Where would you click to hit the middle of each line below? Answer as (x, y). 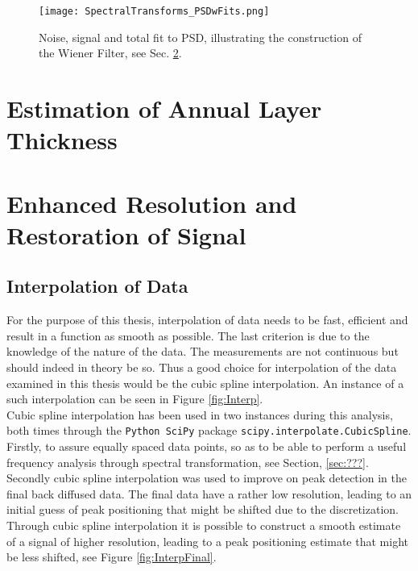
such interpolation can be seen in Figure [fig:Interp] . (135, 399)
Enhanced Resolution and (152, 203)
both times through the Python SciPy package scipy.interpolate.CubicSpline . (209, 430)
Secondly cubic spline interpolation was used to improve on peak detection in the (207, 478)
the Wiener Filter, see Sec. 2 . (110, 53)
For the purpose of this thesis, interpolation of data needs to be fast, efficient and (207, 320)
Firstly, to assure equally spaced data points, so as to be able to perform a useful (207, 446)
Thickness (62, 140)
